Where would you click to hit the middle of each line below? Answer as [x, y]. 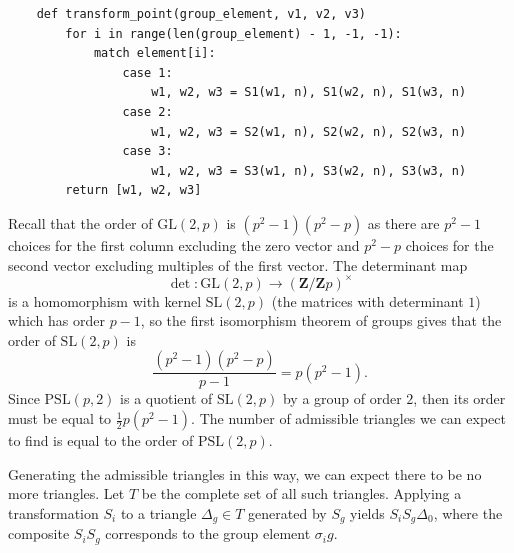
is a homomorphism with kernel [105, 300]
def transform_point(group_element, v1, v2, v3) [201, 14]
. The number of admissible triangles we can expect [348, 418]
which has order [56, 320]
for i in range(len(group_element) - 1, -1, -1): [233, 33]
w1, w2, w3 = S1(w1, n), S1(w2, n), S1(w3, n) [309, 92]
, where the [468, 512]
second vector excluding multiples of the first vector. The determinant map [238, 264]
